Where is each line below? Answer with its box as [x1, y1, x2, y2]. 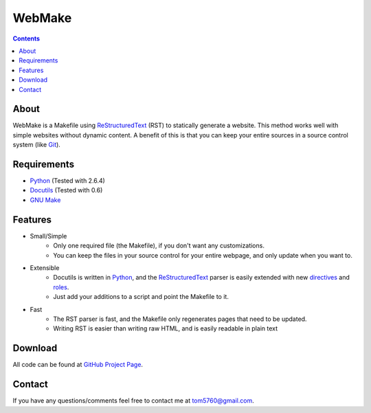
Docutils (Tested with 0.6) [30, 186, 103, 194]
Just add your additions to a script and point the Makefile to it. [53, 293, 229, 301]
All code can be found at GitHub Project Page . [12, 361, 144, 369]
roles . [53, 282, 69, 291]
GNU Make [30, 196, 61, 204]
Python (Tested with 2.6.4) [30, 177, 106, 185]
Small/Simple [30, 232, 67, 240]
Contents [12, 34, 41, 43]
